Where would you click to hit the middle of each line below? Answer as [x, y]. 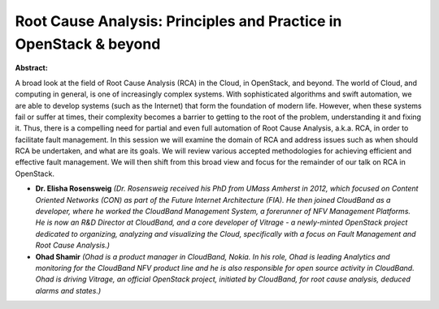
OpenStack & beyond [88, 44]
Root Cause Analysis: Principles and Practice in [178, 21]
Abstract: [31, 68]
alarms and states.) [68, 290]
